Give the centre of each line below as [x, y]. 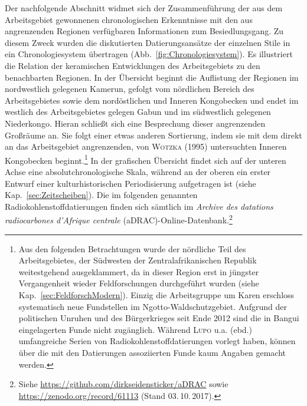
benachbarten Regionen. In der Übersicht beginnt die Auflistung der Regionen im [152, 77]
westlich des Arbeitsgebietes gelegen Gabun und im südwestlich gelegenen [138, 112]
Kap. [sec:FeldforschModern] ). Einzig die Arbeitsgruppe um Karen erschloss [156, 294]
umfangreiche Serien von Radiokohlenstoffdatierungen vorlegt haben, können [157, 341]
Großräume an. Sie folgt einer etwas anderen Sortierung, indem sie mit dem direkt [153, 135]
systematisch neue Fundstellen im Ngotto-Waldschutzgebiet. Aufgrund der [153, 306]
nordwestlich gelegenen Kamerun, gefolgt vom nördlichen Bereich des [130, 89]
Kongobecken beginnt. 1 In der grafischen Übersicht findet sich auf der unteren [146, 159]
